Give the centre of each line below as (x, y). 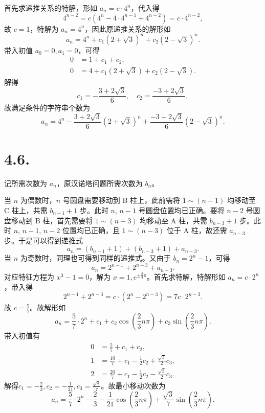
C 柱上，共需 (26, 210)
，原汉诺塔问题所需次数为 (100, 183)
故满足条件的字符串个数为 (47, 108)
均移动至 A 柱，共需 (173, 220)
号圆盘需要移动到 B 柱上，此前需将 (122, 200)
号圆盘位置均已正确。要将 (181, 210)
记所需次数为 (26, 183)
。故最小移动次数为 (133, 385)
